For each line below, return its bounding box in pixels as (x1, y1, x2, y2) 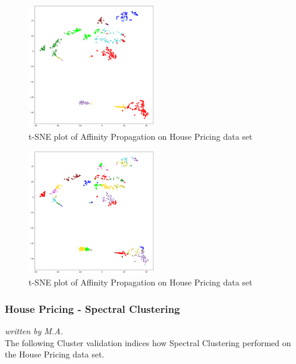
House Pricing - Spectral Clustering (5, 301, 180, 316)
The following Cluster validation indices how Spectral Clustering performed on (5, 336, 291, 349)
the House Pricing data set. (5, 348, 105, 360)
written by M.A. (5, 325, 63, 337)
